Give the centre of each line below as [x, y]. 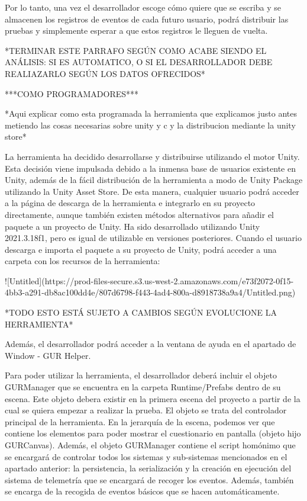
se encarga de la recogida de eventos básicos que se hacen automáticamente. [142, 491]
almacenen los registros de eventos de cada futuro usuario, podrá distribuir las [147, 19]
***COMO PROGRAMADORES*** [72, 93]
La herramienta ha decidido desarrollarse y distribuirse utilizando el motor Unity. [152, 156]
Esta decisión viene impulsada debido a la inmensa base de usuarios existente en [150, 168]
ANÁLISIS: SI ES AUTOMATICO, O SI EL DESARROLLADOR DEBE [139, 62]
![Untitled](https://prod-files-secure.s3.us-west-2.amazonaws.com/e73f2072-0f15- [149, 280]
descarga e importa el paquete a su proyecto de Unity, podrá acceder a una [141, 249]
